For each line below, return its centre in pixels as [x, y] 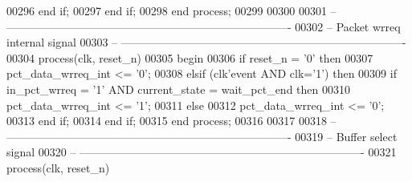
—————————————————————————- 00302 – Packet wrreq [204, 26]
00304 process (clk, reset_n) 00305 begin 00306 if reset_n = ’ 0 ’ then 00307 [190, 57]
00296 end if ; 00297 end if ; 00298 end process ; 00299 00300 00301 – [171, 10]
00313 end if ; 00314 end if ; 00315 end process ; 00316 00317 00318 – [171, 121]
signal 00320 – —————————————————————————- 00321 [202, 152]
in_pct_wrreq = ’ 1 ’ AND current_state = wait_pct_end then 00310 [178, 89]
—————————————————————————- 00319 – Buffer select [202, 136]
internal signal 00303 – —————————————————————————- [206, 42]
